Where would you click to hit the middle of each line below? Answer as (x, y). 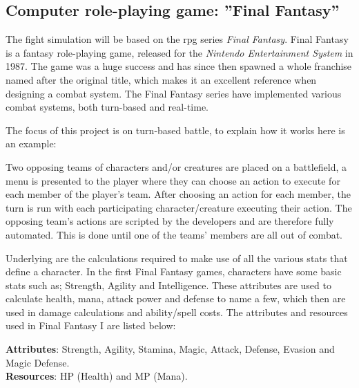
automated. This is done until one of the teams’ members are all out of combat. (174, 234)
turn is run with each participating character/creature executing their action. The (179, 207)
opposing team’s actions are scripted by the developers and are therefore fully (170, 221)
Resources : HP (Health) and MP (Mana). (97, 376)
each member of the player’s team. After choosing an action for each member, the (178, 194)
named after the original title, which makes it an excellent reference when (161, 79)
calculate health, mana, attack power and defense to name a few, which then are (176, 298)
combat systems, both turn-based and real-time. (107, 107)
